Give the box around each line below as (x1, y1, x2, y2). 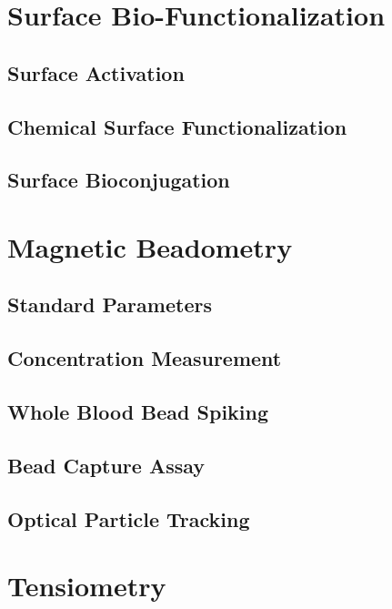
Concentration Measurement (7, 344, 282, 372)
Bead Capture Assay (7, 451, 206, 479)
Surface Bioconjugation (7, 166, 230, 194)
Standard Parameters (7, 290, 212, 319)
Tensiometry (7, 567, 166, 604)
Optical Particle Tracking (7, 504, 250, 533)
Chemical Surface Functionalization (7, 112, 347, 140)
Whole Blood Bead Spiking (7, 398, 269, 426)
